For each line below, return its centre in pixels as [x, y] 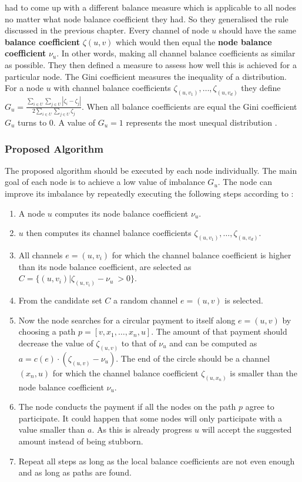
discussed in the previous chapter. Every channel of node [107, 30]
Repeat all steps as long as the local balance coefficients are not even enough [157, 461]
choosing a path [47, 331]
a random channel [146, 300]
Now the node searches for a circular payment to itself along [127, 320]
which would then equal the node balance [194, 41]
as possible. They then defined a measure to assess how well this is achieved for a [151, 64]
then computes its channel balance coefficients [109, 233]
